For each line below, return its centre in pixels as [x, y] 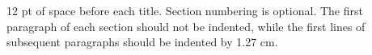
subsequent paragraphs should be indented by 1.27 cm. [142, 42]
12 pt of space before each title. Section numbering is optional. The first [185, 10]
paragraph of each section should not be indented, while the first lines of [186, 26]
